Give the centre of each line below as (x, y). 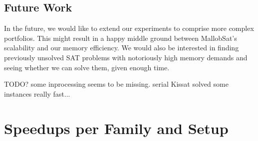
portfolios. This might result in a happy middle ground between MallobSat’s (121, 38)
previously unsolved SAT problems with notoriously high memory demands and (126, 57)
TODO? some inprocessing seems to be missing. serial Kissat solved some (116, 84)
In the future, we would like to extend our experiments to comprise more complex (129, 28)
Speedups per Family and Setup (116, 128)
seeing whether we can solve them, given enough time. (87, 67)
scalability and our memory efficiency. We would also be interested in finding (122, 48)
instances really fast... (37, 93)
